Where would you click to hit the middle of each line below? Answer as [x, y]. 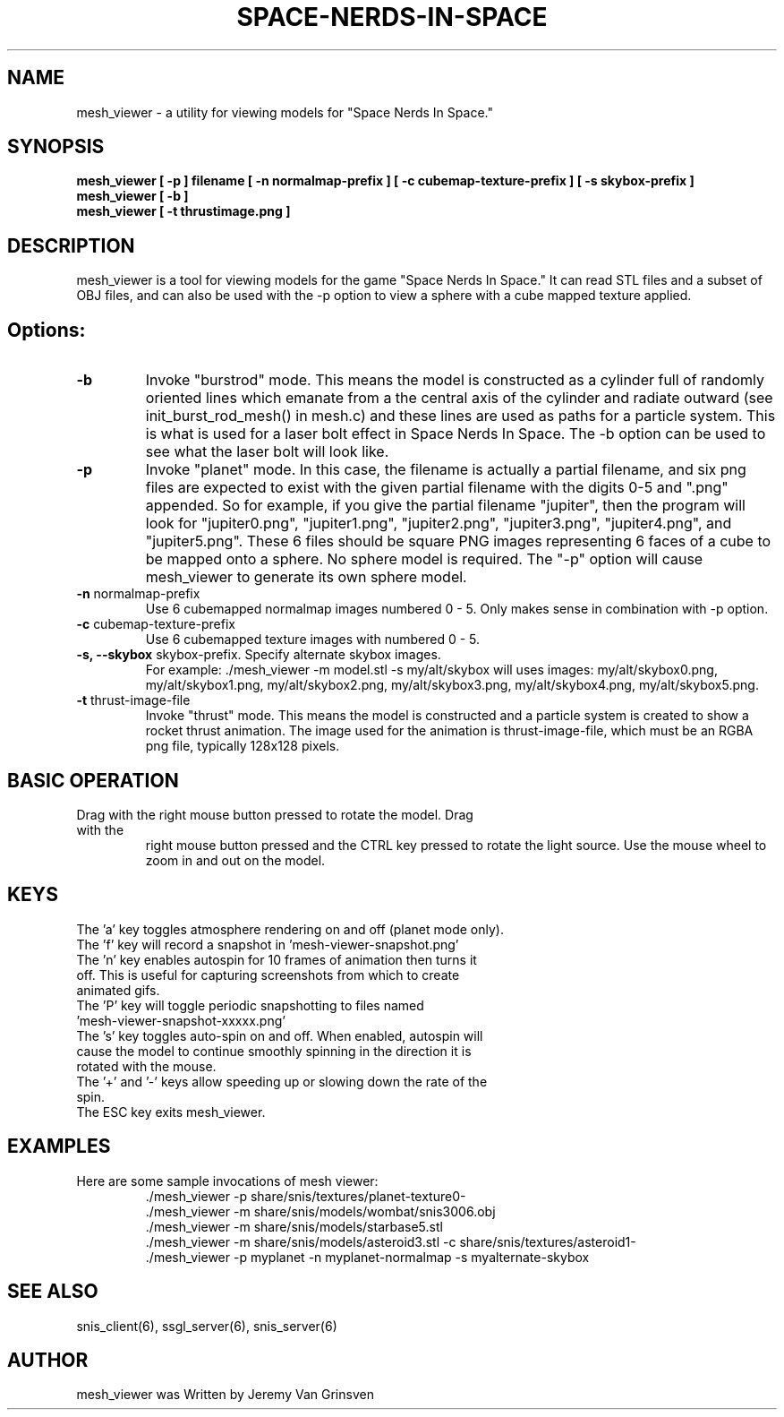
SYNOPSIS [56, 147]
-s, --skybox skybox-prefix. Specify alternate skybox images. [259, 655]
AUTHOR [48, 1360]
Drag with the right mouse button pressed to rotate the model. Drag [275, 814]
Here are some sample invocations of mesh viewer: [227, 1181]
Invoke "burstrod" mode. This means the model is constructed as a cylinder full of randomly [455, 380]
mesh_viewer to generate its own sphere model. [306, 577]
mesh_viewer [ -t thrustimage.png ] [183, 211]
